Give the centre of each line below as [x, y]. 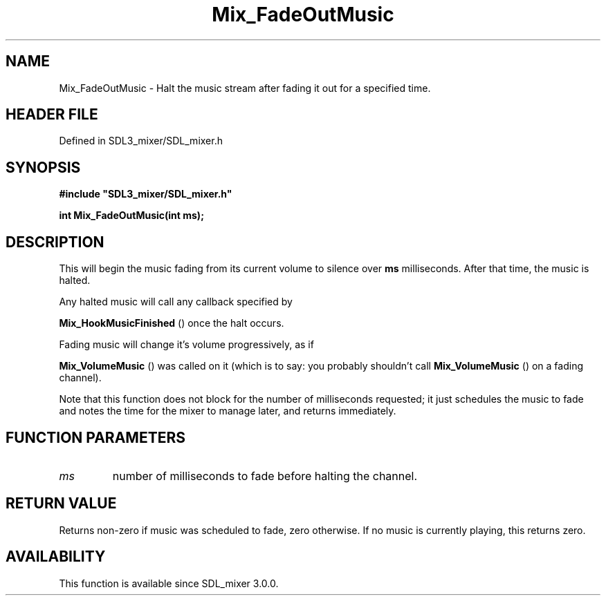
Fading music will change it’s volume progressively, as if [186, 345]
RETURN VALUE [61, 504]
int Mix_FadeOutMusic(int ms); [131, 216]
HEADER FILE [52, 115]
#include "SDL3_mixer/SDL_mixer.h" [146, 194]
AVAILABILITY [56, 557]
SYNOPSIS [43, 167]
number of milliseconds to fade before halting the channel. [265, 476]
